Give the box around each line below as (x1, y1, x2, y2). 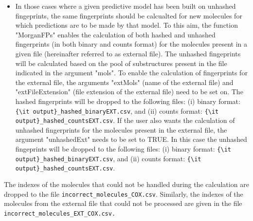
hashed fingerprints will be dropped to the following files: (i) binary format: (15, 96, 240, 106)
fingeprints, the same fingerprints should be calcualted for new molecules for (15, 10, 242, 20)
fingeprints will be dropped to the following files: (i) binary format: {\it (15, 144, 231, 154)
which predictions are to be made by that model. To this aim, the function (15, 20, 238, 30)
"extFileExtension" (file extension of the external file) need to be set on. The (15, 86, 243, 97)
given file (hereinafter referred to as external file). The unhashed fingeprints (15, 48, 241, 58)
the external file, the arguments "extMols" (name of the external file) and (15, 77, 234, 87)
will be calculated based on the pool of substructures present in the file (15, 58, 227, 68)
